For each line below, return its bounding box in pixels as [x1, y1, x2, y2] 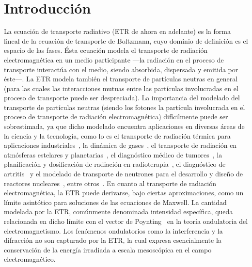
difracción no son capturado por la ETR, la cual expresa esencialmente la [4, 235, 221, 245]
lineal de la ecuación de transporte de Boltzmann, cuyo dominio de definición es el [4, 35, 248, 46]
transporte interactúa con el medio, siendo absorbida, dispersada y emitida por [4, 64, 238, 74]
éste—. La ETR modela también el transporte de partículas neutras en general [4, 74, 238, 84]
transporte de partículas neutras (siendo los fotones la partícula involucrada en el [4, 102, 245, 112]
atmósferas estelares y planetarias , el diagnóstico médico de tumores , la [4, 149, 222, 159]
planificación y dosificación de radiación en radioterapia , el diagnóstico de [4, 159, 226, 169]
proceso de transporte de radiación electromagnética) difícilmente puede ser [4, 111, 228, 122]
